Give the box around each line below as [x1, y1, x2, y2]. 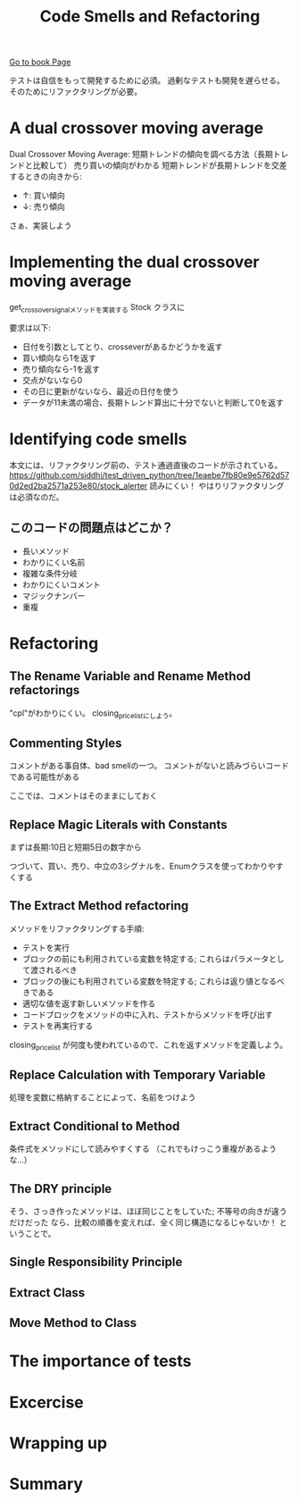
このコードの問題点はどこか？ [9, 520, 174, 535]
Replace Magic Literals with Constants [9, 817, 228, 832]
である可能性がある [9, 771, 80, 783]
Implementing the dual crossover [9, 252, 260, 273]
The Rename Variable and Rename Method [9, 668, 252, 684]
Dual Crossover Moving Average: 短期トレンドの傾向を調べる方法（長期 [9, 149, 274, 160]
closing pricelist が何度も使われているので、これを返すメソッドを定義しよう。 [9, 1039, 288, 1052]
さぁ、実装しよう [9, 221, 72, 231]
